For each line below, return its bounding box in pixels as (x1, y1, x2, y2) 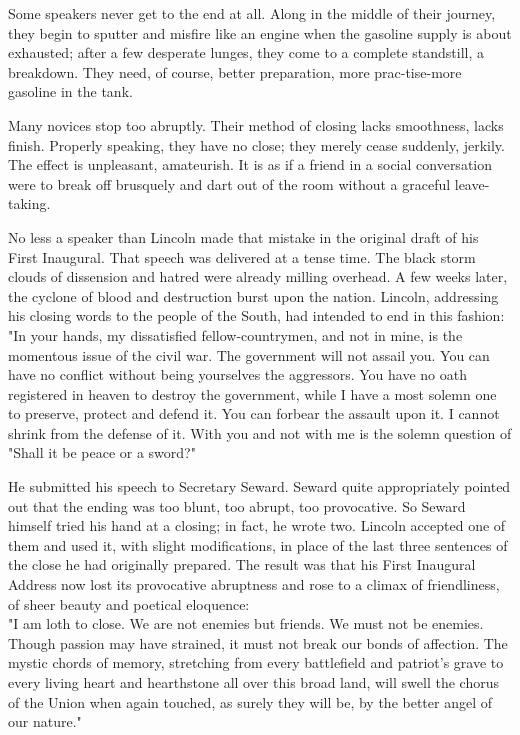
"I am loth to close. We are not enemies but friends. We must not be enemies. (8, 613, 484, 634)
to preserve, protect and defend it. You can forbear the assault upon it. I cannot (8, 403, 500, 424)
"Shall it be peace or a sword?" (8, 442, 196, 463)
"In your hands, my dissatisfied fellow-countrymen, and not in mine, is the (8, 324, 463, 345)
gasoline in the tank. (8, 81, 133, 102)
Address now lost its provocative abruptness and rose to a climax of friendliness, (8, 574, 500, 595)
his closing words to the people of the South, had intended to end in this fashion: (8, 305, 505, 326)
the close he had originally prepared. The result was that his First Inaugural (8, 554, 476, 575)
